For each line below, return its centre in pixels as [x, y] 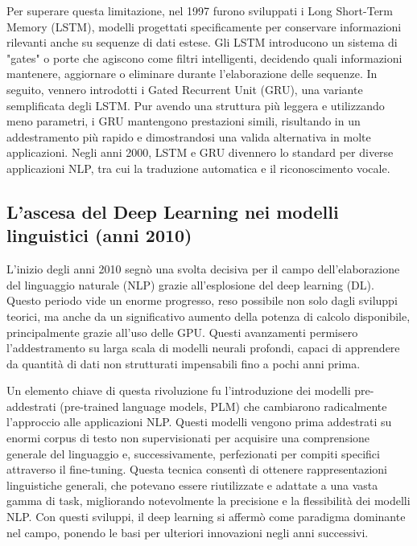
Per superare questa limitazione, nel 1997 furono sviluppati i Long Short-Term [200, 10]
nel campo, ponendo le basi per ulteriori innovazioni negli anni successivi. [188, 532]
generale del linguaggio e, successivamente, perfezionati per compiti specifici [193, 453]
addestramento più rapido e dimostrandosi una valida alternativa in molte [189, 136]
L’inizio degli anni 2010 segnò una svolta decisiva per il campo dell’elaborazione [203, 269]
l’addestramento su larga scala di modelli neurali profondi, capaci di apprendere [203, 348]
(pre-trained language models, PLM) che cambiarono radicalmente [223, 406]
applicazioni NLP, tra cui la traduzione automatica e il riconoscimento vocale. [198, 168]
